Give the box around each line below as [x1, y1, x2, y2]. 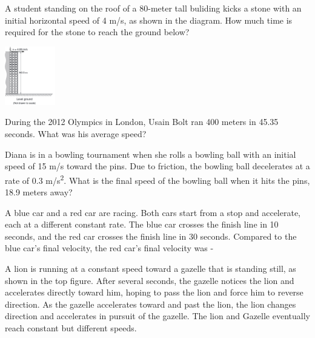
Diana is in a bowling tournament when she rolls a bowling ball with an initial [5, 147, 296, 160]
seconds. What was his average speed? [5, 127, 147, 140]
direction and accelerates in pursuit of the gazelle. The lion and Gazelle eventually [5, 309, 310, 322]
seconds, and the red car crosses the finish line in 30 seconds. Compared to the [5, 229, 297, 242]
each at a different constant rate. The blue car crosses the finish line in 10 [5, 218, 279, 231]
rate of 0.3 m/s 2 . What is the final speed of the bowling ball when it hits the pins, [5, 172, 310, 186]
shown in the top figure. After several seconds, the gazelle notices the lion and [5, 274, 294, 286]
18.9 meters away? [5, 186, 73, 198]
